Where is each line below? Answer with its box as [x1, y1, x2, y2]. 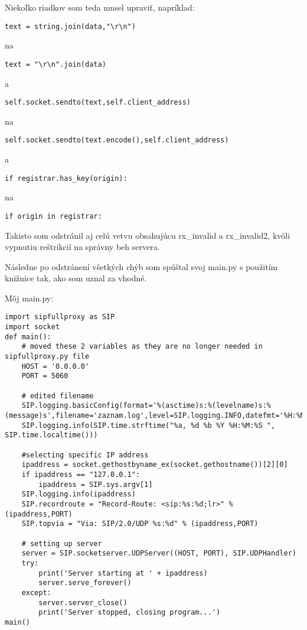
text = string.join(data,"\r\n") [5, 22, 136, 31]
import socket [5, 323, 60, 332]
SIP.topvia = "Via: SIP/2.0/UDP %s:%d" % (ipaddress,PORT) [21, 519, 259, 528]
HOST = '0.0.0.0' [21, 362, 90, 371]
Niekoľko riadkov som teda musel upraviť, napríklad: [5, 1, 195, 13]
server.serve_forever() [38, 579, 132, 587]
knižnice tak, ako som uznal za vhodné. [5, 272, 147, 284]
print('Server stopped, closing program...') [38, 608, 221, 617]
